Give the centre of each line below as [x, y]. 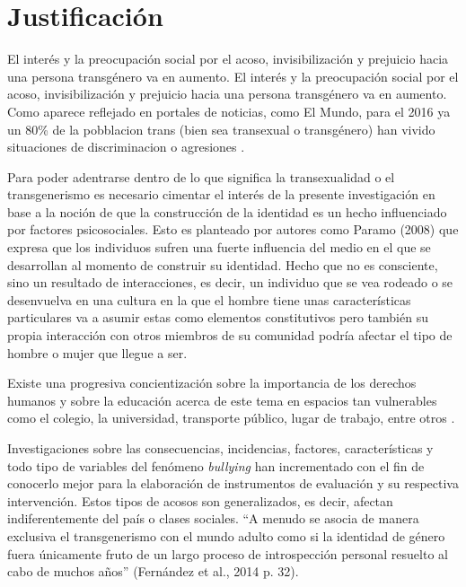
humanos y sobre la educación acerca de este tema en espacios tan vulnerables [222, 400]
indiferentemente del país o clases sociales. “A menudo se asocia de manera [213, 518]
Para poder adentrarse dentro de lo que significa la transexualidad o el [201, 176]
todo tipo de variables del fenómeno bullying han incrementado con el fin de [216, 465]
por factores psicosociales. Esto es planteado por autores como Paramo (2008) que [233, 229]
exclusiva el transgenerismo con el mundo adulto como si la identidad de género [226, 535]
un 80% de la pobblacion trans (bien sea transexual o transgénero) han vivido [221, 129]
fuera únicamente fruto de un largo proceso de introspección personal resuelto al [228, 553]
